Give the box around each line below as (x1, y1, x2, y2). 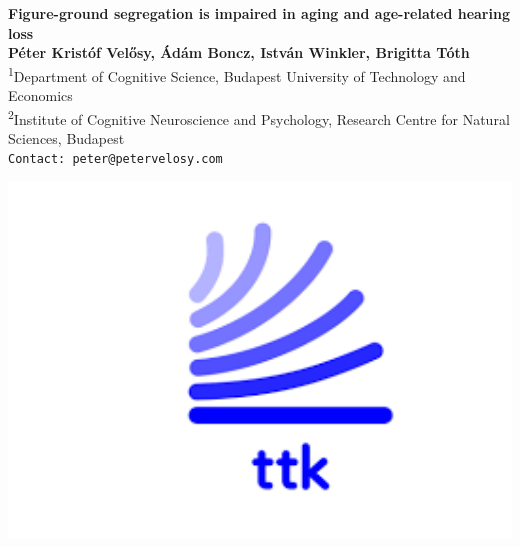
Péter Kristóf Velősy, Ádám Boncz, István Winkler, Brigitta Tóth (8, 42, 470, 63)
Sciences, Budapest (8, 127, 125, 148)
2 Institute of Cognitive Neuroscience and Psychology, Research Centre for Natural (8, 105, 510, 129)
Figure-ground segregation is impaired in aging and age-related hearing (8, 3, 510, 23)
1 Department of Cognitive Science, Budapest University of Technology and (8, 62, 466, 86)
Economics (8, 85, 73, 106)
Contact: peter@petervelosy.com (8, 152, 223, 167)
